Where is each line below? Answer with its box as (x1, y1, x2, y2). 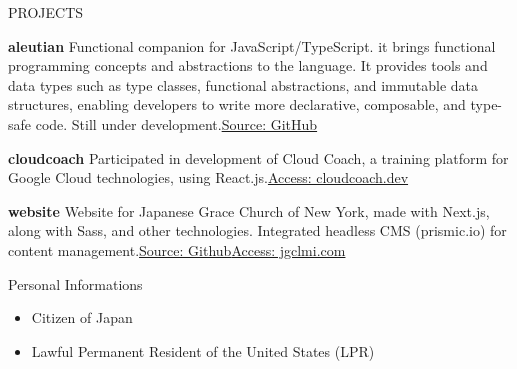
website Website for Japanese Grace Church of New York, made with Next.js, (8, 200, 490, 221)
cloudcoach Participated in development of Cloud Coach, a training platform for (8, 147, 509, 168)
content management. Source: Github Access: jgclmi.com (8, 239, 346, 260)
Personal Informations (8, 273, 143, 294)
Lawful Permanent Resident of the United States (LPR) (31, 340, 375, 361)
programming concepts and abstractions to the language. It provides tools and (8, 55, 488, 76)
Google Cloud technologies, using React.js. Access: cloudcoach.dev (8, 167, 409, 188)
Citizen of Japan (31, 307, 133, 328)
